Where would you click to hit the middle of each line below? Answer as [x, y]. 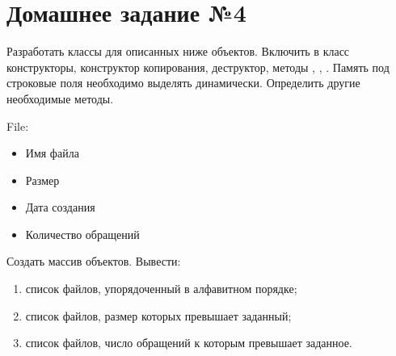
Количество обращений [82, 234]
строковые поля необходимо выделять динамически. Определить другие [183, 83]
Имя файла [52, 153]
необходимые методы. [60, 98]
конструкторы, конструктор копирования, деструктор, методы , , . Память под [198, 67]
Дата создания [60, 207]
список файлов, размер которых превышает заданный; [158, 315]
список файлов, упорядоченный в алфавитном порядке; [161, 289]
